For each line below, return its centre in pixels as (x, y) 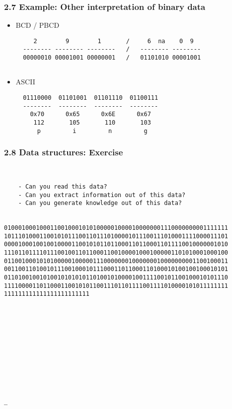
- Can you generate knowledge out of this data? (100, 203)
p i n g (92, 131)
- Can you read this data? (63, 186)
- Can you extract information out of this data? (102, 195)
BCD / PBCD (38, 25)
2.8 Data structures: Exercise (64, 152)
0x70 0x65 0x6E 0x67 (90, 114)
